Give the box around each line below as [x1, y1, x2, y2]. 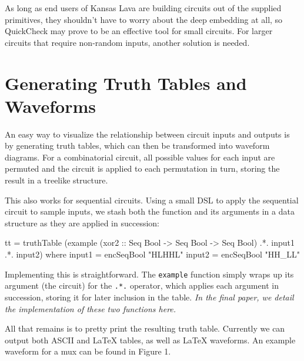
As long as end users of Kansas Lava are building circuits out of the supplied [5, 2, 282, 14]
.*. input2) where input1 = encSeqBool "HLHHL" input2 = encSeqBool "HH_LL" [5, 248, 300, 260]
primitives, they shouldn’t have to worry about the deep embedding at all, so [5, 13, 283, 25]
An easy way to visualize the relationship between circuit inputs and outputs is [5, 128, 290, 140]
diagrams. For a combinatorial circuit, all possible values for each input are [5, 151, 275, 163]
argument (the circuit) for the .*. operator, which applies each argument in [5, 279, 279, 292]
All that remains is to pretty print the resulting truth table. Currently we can [5, 322, 285, 335]
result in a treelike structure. [5, 174, 108, 186]
